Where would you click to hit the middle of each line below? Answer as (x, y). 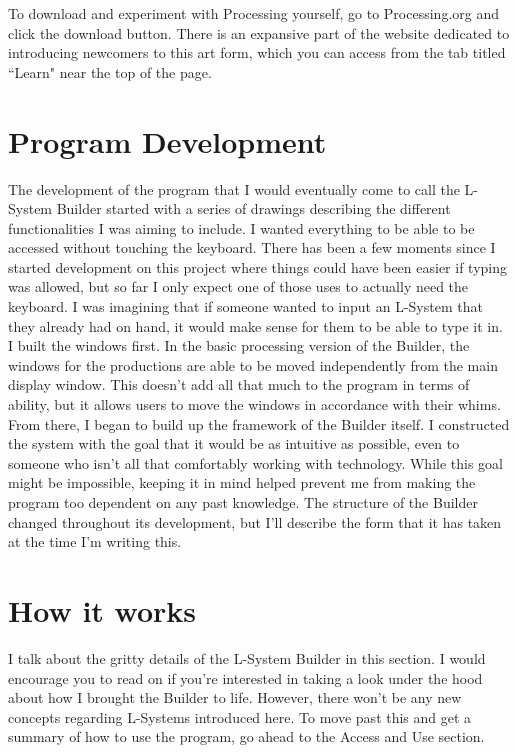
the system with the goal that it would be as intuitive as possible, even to (234, 443)
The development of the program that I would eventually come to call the (234, 188)
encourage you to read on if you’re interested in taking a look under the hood (245, 677)
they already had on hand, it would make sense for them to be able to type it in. (255, 325)
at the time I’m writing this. (95, 541)
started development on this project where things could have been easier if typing (258, 266)
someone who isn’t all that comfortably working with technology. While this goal (255, 462)
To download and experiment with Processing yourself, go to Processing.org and (253, 13)
